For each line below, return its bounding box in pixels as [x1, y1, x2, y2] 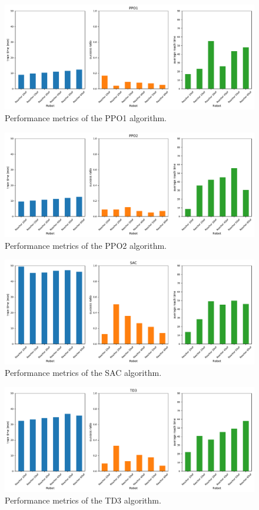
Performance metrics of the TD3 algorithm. [5, 494, 161, 506]
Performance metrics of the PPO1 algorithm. [5, 112, 167, 124]
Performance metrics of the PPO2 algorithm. [5, 239, 167, 251]
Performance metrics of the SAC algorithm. [5, 366, 162, 379]
